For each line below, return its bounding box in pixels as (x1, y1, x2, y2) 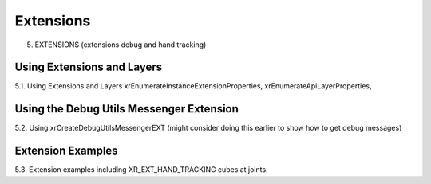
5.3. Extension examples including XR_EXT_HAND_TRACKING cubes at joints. (14, 165, 268, 174)
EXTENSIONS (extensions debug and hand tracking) (34, 40, 207, 49)
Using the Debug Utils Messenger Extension (14, 102, 239, 115)
